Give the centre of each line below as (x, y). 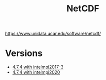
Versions (24, 53)
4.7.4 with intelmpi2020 (36, 72)
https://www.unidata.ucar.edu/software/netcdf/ (53, 34)
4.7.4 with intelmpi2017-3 (38, 67)
